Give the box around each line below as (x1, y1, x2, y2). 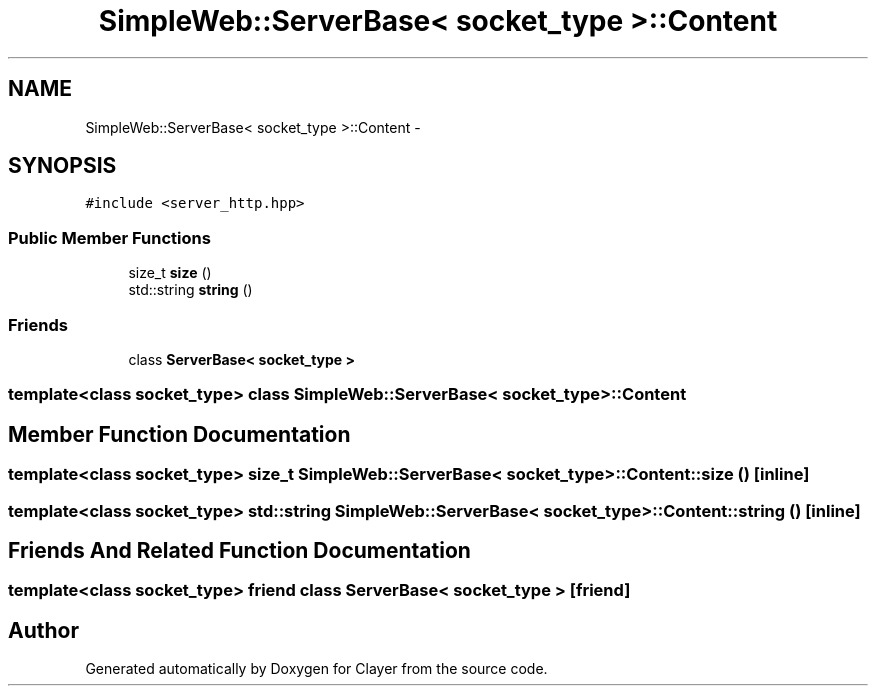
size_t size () (128, 264, 212, 282)
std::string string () (128, 281, 253, 299)
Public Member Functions (8, 227, 211, 248)
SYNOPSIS (8, 153, 117, 179)
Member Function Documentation (8, 421, 351, 447)
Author (8, 617, 79, 643)
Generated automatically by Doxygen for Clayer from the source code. (85, 660, 548, 678)
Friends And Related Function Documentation (8, 537, 471, 563)
